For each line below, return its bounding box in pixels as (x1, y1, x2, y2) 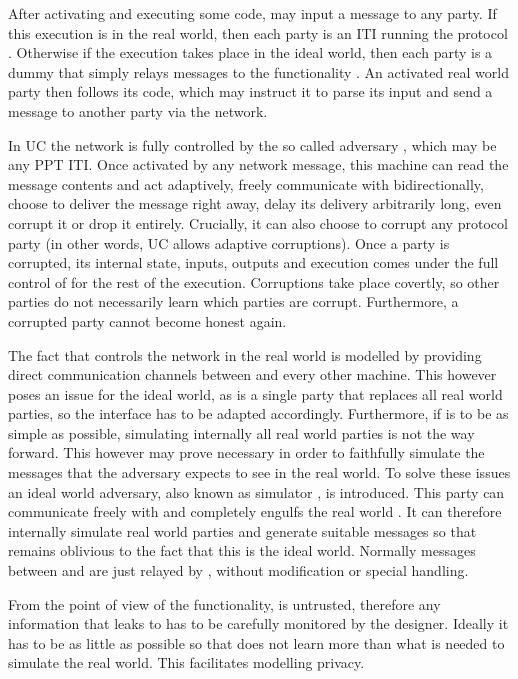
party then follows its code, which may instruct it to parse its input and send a (8, 81, 493, 102)
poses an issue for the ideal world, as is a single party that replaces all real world (8, 383, 503, 404)
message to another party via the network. (8, 100, 268, 121)
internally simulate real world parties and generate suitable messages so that (8, 520, 477, 541)
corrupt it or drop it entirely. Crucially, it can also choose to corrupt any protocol (8, 212, 508, 233)
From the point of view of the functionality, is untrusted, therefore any (8, 593, 441, 614)
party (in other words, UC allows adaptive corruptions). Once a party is (8, 232, 450, 253)
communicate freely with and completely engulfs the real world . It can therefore (8, 501, 502, 522)
